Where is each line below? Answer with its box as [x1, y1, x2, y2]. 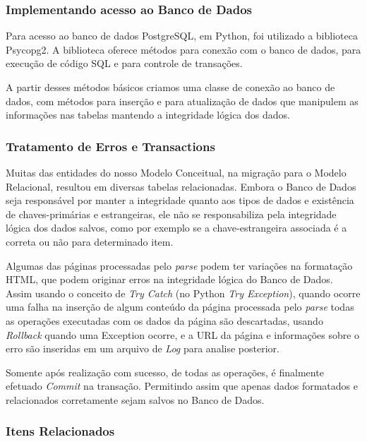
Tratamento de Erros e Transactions [6, 137, 215, 155]
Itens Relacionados [6, 422, 115, 440]
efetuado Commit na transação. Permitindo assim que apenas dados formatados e [6, 378, 358, 393]
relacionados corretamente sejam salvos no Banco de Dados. [6, 392, 265, 407]
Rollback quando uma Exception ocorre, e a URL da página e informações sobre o [6, 327, 360, 342]
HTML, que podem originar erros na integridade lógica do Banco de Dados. [6, 272, 333, 287]
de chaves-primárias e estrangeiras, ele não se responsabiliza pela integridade [6, 206, 337, 221]
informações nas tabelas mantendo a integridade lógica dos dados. [6, 107, 290, 122]
